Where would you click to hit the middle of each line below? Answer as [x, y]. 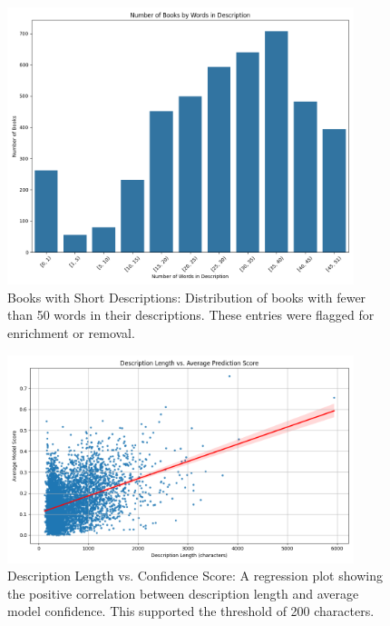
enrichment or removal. [71, 333]
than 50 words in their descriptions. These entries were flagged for [191, 315]
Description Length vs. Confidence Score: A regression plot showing [195, 576]
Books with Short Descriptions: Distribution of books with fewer [187, 297]
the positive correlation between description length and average [183, 593]
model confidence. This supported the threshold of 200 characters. [191, 611]
